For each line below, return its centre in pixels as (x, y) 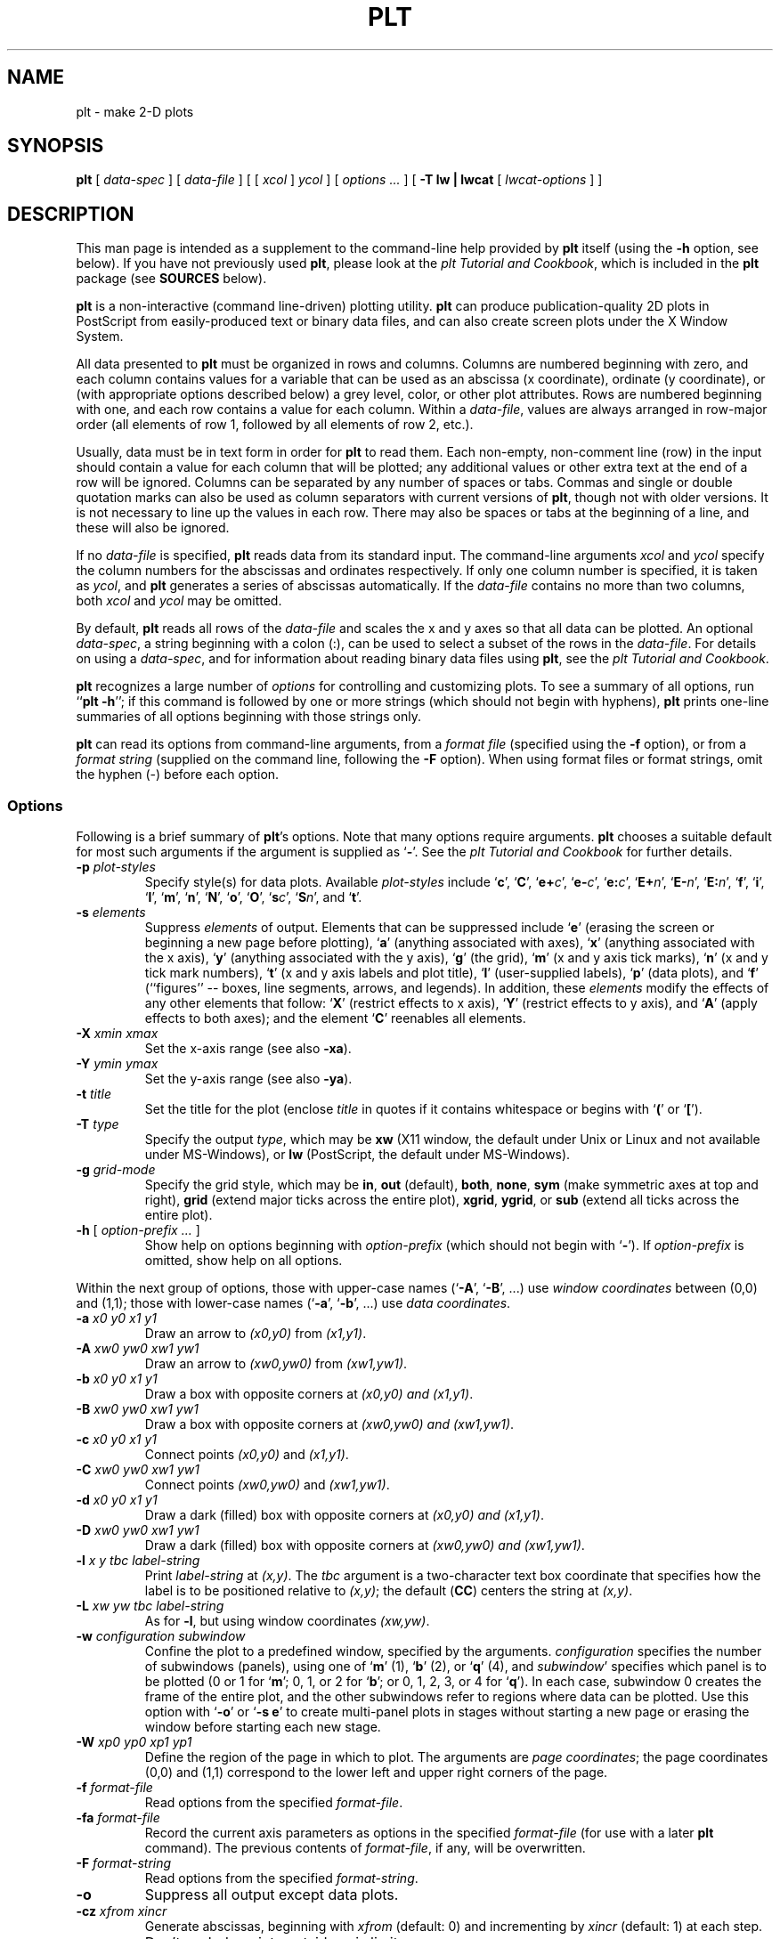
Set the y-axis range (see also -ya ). (248, 1079)
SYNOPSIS (56, 146)
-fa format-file (118, 1818)
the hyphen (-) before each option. (178, 775)
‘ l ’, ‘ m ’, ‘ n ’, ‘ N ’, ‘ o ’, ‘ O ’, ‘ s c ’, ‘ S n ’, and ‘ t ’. (253, 897)
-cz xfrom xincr (122, 1911)
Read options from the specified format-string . (281, 1878)
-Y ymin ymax (117, 1064)
